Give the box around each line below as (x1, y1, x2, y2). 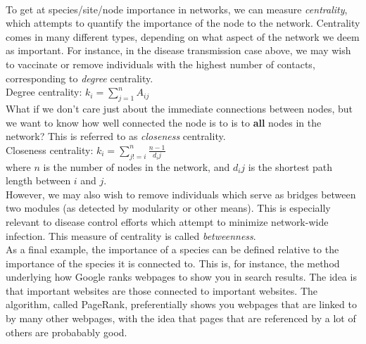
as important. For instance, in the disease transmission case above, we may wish (6, 43, 351, 58)
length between (6, 173, 71, 188)
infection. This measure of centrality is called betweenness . (6, 228, 256, 243)
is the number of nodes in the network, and (43, 159, 230, 174)
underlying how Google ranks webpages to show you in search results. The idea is (6, 269, 357, 284)
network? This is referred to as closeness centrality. (6, 129, 226, 144)
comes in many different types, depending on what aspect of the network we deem (6, 29, 360, 44)
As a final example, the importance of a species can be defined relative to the (6, 242, 339, 257)
